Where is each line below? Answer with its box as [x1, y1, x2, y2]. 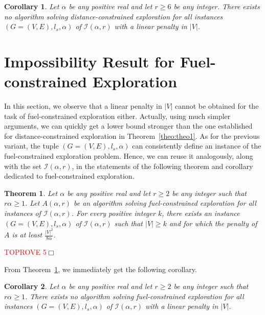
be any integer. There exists [173, 1, 260, 11]
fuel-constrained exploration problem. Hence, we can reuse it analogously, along [4, 151, 253, 161]
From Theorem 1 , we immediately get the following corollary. [4, 263, 197, 274]
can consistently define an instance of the [132, 140, 261, 151]
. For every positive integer [71, 208, 156, 219]
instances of [4, 208, 41, 219]
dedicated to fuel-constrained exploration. [4, 171, 135, 181]
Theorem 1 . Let [4, 187, 58, 198]
